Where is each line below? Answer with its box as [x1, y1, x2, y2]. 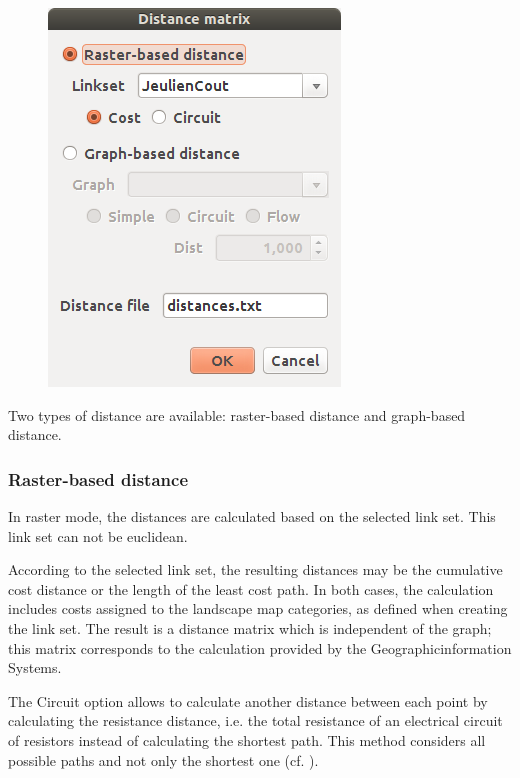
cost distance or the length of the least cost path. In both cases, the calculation [8, 578, 494, 599]
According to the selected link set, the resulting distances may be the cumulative [8, 559, 503, 580]
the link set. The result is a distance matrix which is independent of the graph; [8, 617, 492, 638]
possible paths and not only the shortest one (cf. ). [8, 749, 319, 770]
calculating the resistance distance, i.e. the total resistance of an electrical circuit [8, 710, 503, 731]
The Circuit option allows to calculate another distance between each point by [8, 690, 488, 711]
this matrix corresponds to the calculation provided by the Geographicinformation [8, 637, 512, 658]
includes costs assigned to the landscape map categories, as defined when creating [8, 598, 508, 619]
